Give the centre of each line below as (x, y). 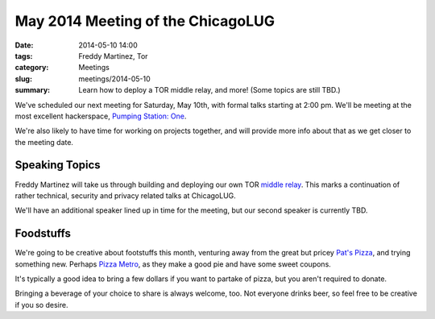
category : (32, 68)
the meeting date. (44, 142)
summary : (33, 90)
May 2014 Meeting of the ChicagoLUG (145, 21)
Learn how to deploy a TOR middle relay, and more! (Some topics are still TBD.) (210, 90)
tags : (24, 56)
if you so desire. (41, 304)
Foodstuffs (43, 234)
